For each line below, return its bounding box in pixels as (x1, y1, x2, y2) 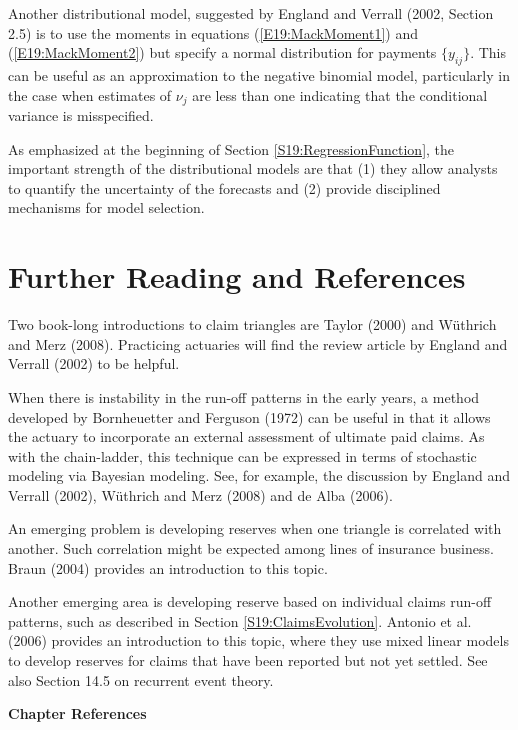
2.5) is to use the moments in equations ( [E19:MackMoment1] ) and (8, 22, 419, 43)
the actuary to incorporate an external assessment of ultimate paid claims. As (8, 426, 485, 447)
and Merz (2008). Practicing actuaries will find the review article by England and (8, 333, 508, 354)
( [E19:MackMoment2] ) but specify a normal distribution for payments (8, 42, 437, 63)
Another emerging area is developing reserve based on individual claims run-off (8, 591, 492, 612)
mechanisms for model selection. (8, 197, 205, 218)
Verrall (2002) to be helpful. (8, 353, 180, 374)
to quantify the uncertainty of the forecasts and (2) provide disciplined (8, 177, 441, 198)
